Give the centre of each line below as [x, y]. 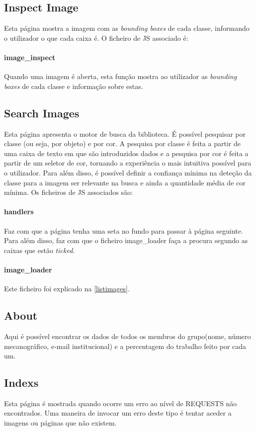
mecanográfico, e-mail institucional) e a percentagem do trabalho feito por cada [125, 346]
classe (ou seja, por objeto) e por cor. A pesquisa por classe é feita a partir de [122, 143]
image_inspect [30, 57]
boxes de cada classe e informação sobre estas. [74, 86]
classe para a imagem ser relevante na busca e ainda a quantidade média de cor [125, 182]
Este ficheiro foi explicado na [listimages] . [67, 289]
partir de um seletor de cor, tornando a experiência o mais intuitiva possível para [128, 163]
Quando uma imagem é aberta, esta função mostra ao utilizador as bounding [121, 76]
